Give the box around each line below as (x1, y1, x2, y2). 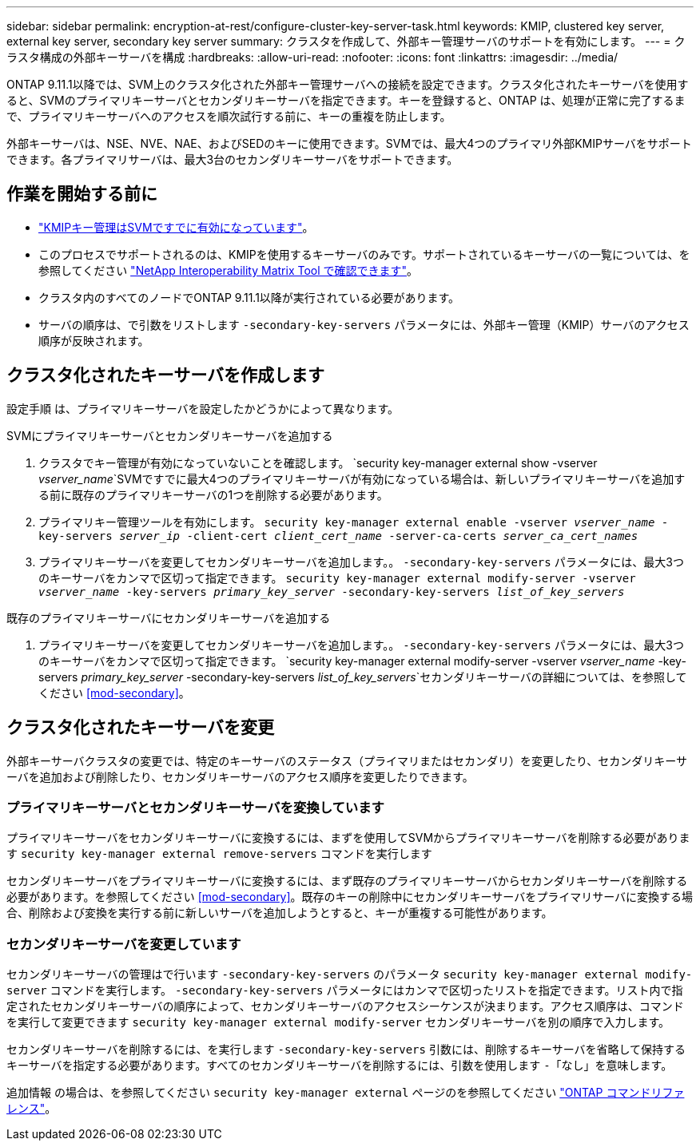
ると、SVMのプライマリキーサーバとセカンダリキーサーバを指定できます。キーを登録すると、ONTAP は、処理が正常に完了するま (6, 93, 686, 107)
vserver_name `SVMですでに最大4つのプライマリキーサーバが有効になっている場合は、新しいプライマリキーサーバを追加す (38, 471, 686, 486)
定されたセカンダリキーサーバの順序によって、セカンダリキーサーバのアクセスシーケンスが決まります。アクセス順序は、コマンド (6, 999, 684, 1014)
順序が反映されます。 (38, 333, 149, 347)
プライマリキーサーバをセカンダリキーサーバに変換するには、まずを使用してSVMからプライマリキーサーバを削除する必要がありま (6, 831, 690, 845)
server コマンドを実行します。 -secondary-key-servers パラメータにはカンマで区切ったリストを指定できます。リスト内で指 (6, 983, 683, 998)
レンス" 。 (6, 1101, 57, 1116)
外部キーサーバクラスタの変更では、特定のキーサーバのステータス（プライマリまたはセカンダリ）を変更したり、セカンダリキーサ (6, 753, 688, 768)
